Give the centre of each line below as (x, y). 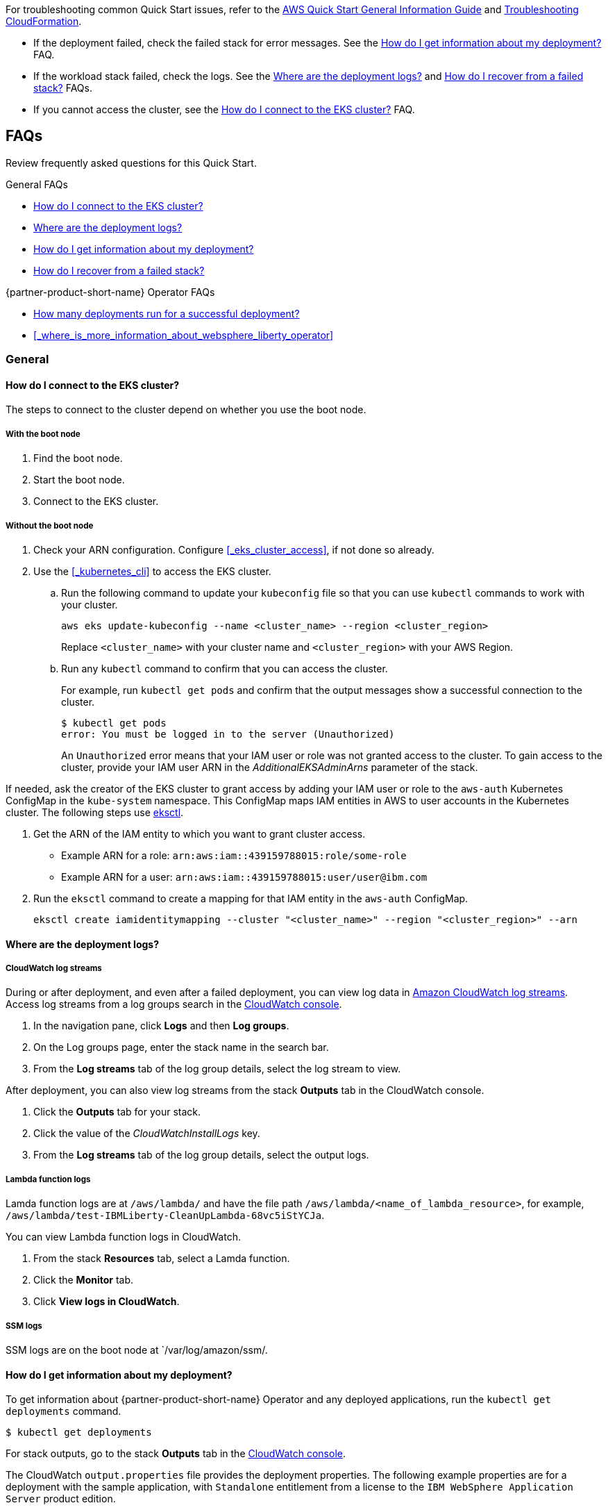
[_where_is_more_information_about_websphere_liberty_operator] (184, 335)
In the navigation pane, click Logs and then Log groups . (161, 1026)
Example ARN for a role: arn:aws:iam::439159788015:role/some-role (234, 855)
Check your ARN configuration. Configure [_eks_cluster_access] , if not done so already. (234, 550)
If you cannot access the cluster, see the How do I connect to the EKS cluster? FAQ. (224, 109)
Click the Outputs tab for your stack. (117, 1112)
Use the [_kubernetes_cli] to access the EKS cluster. (152, 571)
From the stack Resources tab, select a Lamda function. (162, 1259)
